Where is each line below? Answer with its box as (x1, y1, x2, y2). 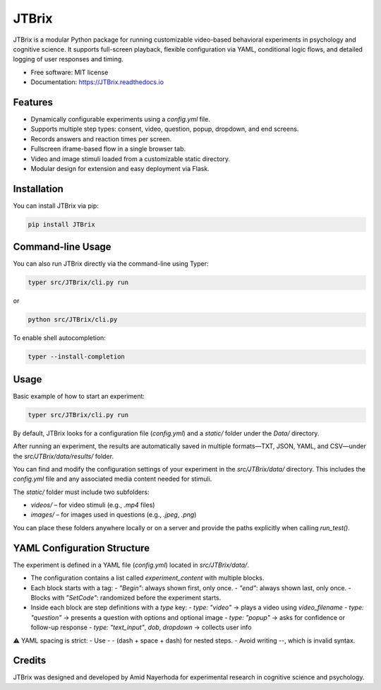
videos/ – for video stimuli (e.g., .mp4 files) (30, 501, 155, 509)
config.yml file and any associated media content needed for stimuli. (13, 474, 212, 484)
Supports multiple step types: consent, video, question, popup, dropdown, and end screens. (30, 124, 299, 134)
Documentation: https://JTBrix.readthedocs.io (30, 78, 164, 86)
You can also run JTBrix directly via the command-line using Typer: (13, 259, 209, 268)
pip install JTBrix (28, 220, 95, 228)
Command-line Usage (13, 241, 112, 253)
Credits (13, 655, 47, 667)
